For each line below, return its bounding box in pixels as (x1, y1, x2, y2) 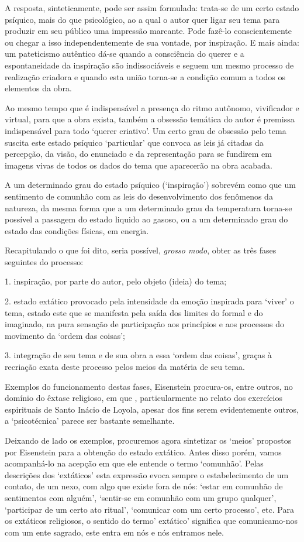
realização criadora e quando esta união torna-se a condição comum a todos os (5, 70, 285, 83)
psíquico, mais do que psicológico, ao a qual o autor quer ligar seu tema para (5, 13, 280, 25)
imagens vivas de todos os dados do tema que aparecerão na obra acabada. (5, 159, 272, 171)
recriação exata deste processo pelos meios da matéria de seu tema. (5, 361, 245, 373)
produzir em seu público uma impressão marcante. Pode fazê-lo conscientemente (5, 25, 292, 37)
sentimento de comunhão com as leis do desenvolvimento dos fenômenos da (5, 190, 273, 202)
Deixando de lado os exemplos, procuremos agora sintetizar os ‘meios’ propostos (5, 434, 292, 446)
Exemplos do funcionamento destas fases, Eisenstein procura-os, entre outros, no (5, 380, 293, 392)
